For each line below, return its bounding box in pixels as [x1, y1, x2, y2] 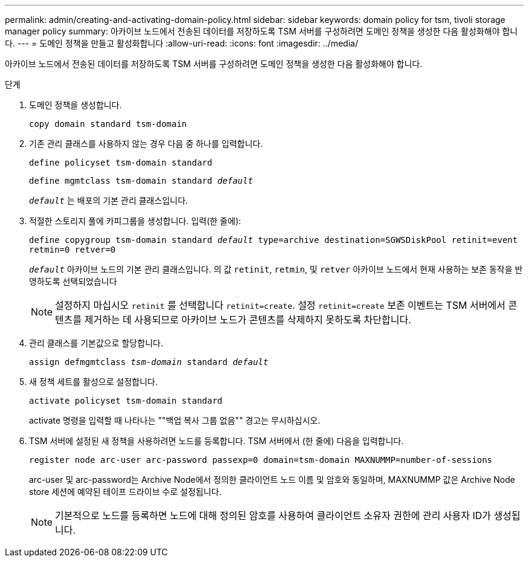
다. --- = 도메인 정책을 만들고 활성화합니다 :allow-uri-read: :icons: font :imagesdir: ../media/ [5, 38, 358, 48]
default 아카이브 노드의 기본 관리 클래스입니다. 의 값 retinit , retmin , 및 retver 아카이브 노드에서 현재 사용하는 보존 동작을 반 [29, 264, 523, 274]
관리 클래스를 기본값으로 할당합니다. [29, 338, 163, 348]
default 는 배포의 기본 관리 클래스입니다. [29, 195, 188, 205]
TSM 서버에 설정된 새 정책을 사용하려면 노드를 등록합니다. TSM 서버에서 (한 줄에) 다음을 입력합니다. [29, 436, 404, 446]
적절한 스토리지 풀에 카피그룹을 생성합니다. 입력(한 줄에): [29, 216, 242, 226]
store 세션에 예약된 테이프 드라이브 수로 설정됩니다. [29, 486, 222, 497]
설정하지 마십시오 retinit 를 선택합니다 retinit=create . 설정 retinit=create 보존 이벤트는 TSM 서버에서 [55, 299, 505, 311]
